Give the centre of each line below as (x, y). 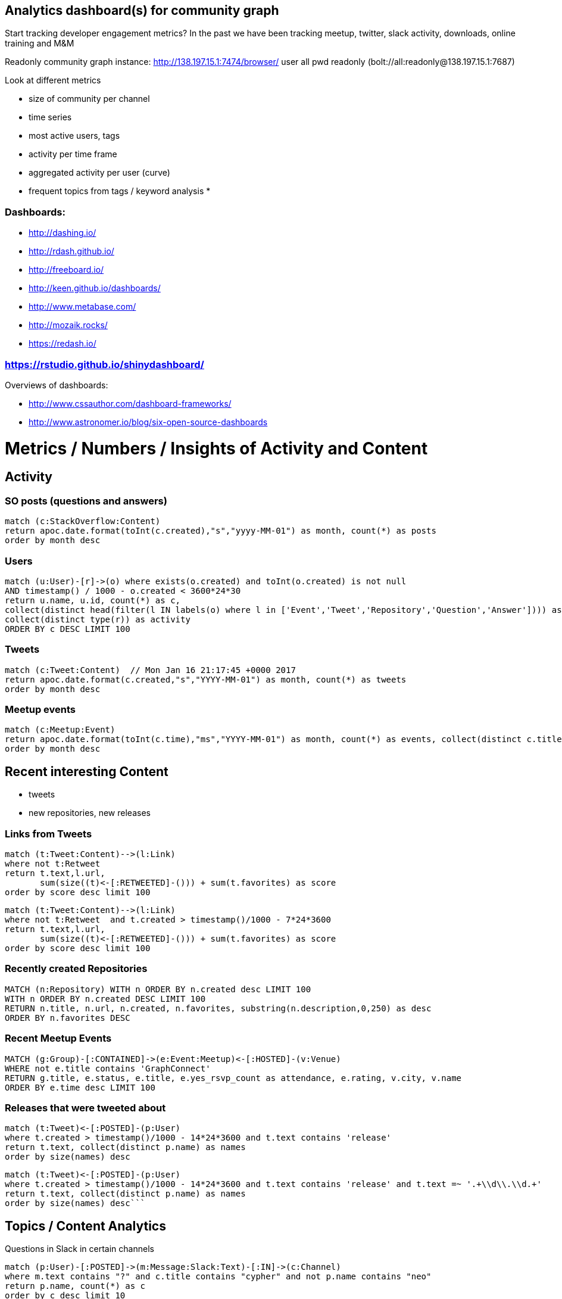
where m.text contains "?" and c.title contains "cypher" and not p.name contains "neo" (218, 1277)
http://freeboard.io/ (66, 270)
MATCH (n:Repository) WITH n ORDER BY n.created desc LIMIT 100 (158, 989)
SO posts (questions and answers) (86, 501)
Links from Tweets (49, 834)
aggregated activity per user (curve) (99, 173)
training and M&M (40, 43)
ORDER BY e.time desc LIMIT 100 (80, 1087)
